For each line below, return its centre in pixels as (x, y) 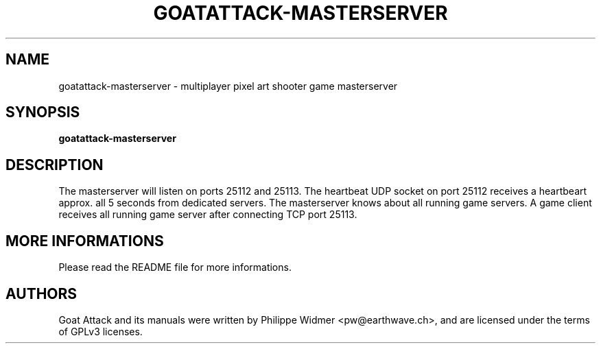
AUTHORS (42, 293)
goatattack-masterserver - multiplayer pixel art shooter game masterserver (228, 86)
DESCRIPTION (55, 165)
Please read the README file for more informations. (175, 267)
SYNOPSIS (43, 112)
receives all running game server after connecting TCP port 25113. (208, 215)
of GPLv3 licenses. (101, 331)
